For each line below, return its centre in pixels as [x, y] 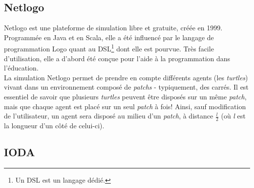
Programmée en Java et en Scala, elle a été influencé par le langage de [109, 37]
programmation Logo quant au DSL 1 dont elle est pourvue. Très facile [109, 48]
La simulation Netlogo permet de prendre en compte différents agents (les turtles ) [126, 77]
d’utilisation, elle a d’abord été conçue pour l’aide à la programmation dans [117, 58]
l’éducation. [21, 68]
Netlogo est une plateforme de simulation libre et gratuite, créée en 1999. [113, 28]
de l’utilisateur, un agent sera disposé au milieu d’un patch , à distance [109, 116]
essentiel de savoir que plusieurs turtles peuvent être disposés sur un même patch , [125, 97]
